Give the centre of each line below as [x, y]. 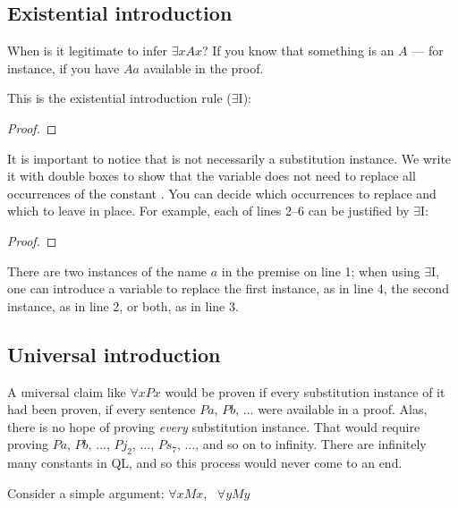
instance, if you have [64, 68]
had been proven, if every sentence [102, 409]
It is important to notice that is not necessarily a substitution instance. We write [229, 158]
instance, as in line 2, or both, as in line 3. [123, 305]
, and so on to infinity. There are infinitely [311, 444]
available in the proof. [204, 68]
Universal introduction [114, 354]
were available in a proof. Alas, [343, 409]
